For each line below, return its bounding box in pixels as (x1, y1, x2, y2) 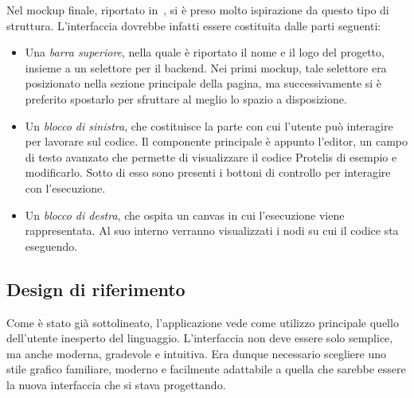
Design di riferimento (6, 276, 186, 301)
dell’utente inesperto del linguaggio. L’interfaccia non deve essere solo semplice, (6, 330, 393, 346)
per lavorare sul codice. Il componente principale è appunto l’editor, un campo (25, 133, 408, 150)
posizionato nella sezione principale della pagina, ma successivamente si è (25, 75, 382, 92)
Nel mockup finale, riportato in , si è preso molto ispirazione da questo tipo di (6, 2, 389, 18)
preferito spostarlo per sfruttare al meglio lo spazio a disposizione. (25, 90, 347, 107)
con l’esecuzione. (25, 179, 106, 196)
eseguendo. (25, 237, 78, 254)
